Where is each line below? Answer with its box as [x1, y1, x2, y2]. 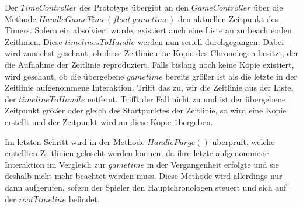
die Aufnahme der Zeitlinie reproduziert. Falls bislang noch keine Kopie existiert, [5, 58, 294, 70]
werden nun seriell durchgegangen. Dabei [137, 35, 284, 47]
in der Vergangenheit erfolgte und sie [147, 158, 279, 170]
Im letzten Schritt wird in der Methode [5, 135, 145, 147]
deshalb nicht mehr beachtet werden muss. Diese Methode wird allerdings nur [5, 170, 283, 182]
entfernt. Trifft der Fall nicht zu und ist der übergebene [87, 92, 286, 105]
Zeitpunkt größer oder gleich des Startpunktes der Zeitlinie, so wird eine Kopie [5, 104, 287, 116]
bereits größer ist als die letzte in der [165, 70, 297, 82]
